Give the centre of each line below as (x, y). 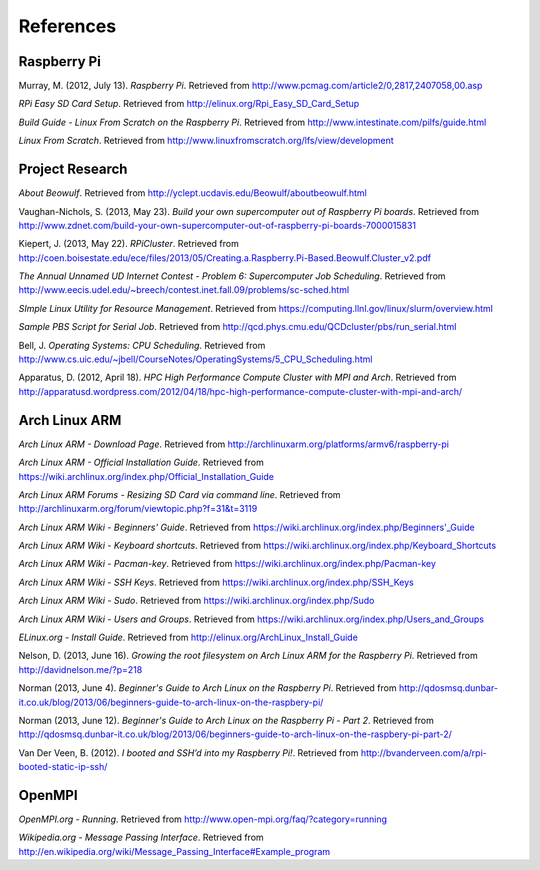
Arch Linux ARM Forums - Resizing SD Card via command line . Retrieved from (179, 494)
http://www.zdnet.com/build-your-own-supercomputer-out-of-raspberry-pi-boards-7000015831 (217, 225)
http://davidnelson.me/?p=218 (80, 669)
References (67, 26)
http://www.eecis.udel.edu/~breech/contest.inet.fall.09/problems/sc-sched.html (184, 290)
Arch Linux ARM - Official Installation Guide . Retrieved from (141, 462)
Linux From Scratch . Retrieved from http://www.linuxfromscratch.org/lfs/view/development (206, 141)
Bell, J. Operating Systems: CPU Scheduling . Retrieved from (142, 345)
